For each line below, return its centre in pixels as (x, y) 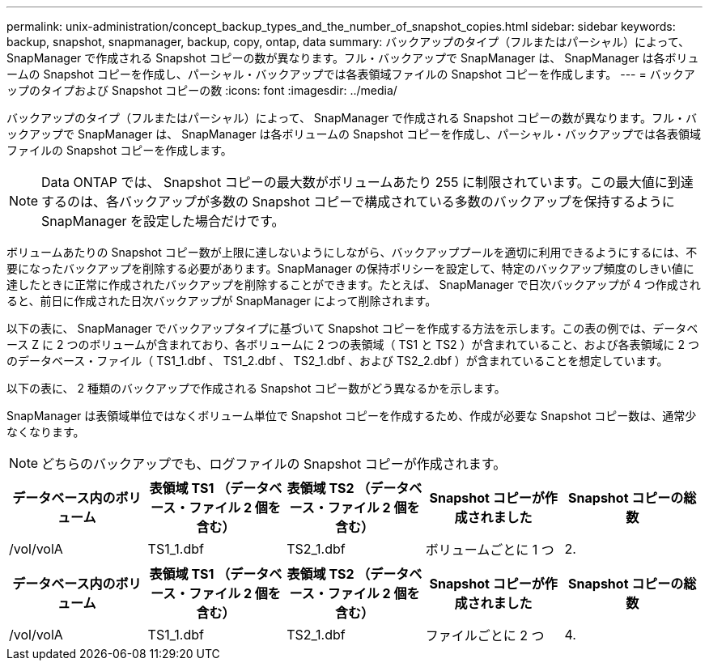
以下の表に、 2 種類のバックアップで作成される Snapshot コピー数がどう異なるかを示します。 (256, 388)
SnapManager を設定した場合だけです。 (163, 221)
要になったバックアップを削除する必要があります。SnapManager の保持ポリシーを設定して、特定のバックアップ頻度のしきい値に (350, 268)
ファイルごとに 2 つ (485, 635)
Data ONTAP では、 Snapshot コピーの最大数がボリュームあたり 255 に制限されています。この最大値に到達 (367, 182)
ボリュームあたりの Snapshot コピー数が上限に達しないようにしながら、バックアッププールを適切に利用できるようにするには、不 (352, 252)
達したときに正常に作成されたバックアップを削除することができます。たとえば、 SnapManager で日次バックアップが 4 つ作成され (354, 285)
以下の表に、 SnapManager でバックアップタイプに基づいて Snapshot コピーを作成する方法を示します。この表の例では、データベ (352, 328)
